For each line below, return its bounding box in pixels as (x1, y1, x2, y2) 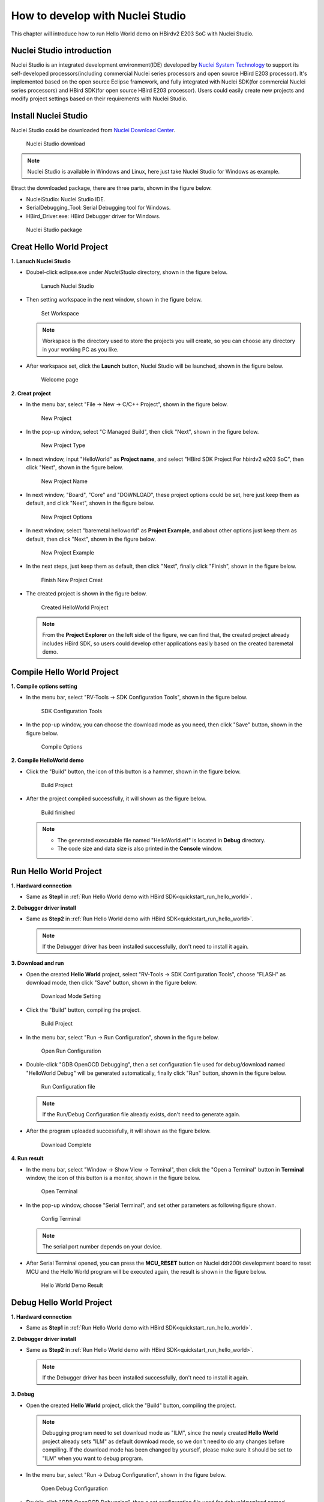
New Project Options (41, 513, 92, 520)
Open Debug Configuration (41, 1485, 108, 1492)
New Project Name (41, 478, 88, 485)
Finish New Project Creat (41, 576, 103, 583)
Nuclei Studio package (26, 226, 82, 234)
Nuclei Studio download (26, 140, 85, 147)
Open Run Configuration (41, 1047, 101, 1054)
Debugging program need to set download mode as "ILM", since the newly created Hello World (42, 1429, 278, 1437)
